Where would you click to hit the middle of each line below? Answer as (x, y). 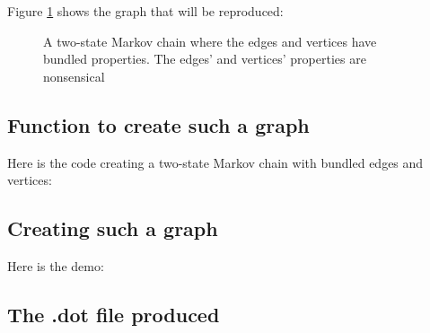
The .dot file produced (114, 314)
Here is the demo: (56, 265)
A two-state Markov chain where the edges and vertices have (210, 41)
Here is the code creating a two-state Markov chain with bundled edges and (215, 162)
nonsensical (74, 76)
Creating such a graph (113, 228)
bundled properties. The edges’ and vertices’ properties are (205, 59)
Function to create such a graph (158, 124)
